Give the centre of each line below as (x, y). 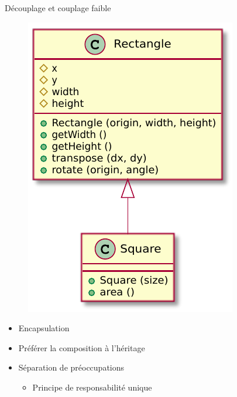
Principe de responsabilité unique (92, 387)
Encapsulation (44, 328)
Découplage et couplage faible (58, 8)
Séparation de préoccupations (71, 367)
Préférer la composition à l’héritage (82, 347)
